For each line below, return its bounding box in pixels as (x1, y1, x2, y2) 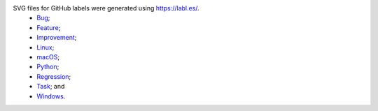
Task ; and (36, 82, 65, 91)
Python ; (36, 63, 59, 71)
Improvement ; (36, 34, 77, 42)
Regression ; (36, 72, 71, 80)
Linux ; (36, 43, 55, 52)
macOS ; (36, 52, 60, 61)
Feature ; (36, 23, 61, 31)
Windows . (36, 91, 66, 101)
